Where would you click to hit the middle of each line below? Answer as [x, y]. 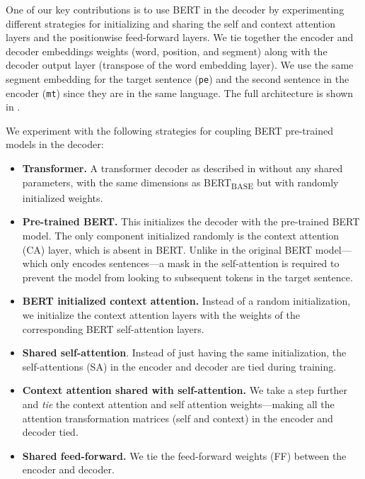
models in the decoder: [55, 144]
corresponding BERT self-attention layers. [113, 328]
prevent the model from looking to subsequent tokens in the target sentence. [187, 277]
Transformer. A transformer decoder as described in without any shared [182, 168]
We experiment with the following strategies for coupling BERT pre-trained [169, 130]
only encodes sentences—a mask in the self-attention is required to [195, 263]
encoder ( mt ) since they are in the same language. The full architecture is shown [180, 92]
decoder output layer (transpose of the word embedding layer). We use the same [180, 65]
